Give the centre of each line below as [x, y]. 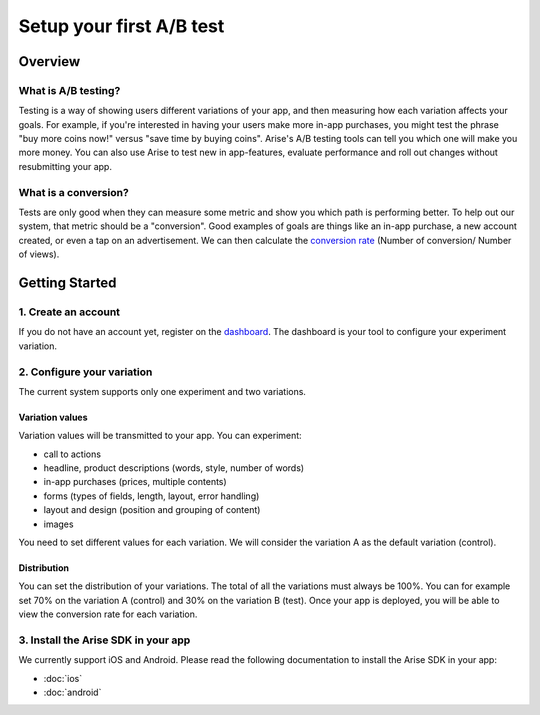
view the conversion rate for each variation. [108, 614]
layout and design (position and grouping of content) [152, 510]
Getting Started [67, 283]
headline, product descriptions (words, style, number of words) [174, 468]
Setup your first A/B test [121, 26]
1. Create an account [69, 312]
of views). [39, 254]
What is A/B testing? [69, 90]
